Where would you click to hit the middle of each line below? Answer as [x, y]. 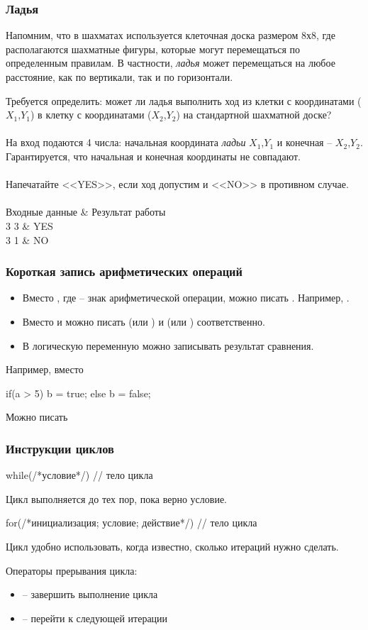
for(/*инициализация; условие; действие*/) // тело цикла [132, 523]
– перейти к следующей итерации [95, 618]
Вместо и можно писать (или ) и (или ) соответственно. [144, 321]
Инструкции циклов [60, 448]
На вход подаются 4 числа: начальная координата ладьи [126, 142]
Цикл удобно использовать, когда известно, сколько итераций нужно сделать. [172, 546]
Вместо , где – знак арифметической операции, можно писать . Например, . [186, 298]
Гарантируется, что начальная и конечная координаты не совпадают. [153, 156]
